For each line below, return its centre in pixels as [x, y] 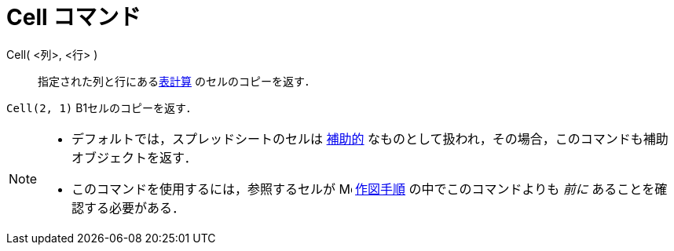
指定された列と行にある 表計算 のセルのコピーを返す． [177, 81]
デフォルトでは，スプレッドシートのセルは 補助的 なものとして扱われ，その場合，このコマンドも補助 [370, 138]
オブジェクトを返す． [134, 157]
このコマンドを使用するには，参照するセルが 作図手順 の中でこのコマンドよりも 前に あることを [363, 189]
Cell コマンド [74, 17]
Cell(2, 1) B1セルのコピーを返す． [102, 107]
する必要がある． [135, 207]
